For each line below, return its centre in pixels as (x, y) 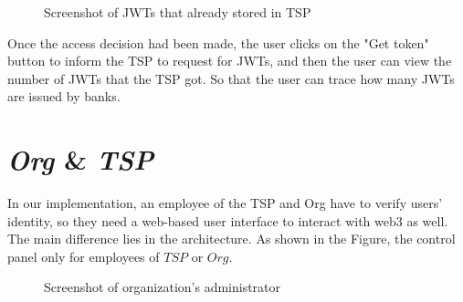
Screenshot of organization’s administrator (163, 287)
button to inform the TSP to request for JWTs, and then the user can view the (230, 61)
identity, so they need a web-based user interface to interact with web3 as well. (228, 220)
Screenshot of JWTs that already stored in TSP (178, 12)
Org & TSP (81, 160)
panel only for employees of (84, 256)
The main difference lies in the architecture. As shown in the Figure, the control (231, 239)
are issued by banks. (64, 96)
